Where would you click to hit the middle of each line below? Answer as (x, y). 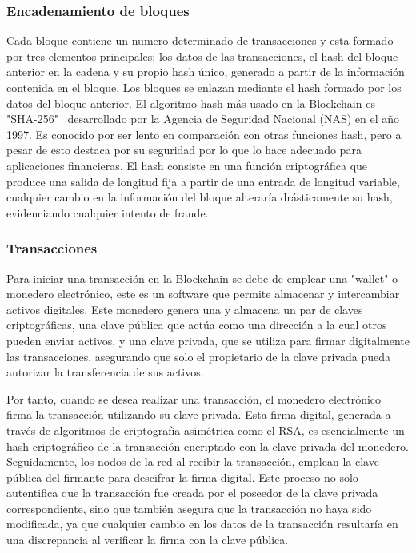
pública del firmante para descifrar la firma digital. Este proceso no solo (182, 477)
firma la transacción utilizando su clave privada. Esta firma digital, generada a (199, 414)
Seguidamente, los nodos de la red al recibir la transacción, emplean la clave (193, 461)
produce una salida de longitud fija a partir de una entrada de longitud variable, (203, 181)
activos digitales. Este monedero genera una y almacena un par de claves (185, 309)
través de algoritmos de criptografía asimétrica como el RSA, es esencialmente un (206, 430)
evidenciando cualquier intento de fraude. (108, 212)
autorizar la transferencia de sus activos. (105, 372)
